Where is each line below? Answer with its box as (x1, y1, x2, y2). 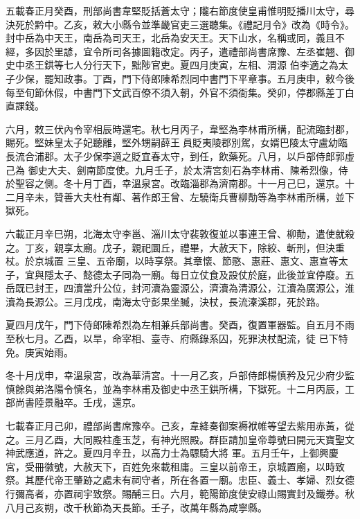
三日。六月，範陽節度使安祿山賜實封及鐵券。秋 (141, 486, 354, 500)
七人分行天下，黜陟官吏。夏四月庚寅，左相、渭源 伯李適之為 (63, 58, 339, 72)
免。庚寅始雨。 (6, 344, 73, 359)
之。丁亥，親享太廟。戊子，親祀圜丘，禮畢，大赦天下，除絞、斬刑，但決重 (6, 240, 345, 254)
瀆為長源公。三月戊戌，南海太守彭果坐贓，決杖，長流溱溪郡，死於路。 (6, 294, 325, 308)
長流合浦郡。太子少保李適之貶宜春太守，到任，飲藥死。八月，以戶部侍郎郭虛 (6, 148, 354, 163)
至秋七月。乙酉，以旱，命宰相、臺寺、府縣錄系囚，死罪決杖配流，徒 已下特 (6, 331, 348, 346)
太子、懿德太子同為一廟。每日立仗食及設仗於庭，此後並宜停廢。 (53, 267, 345, 281)
